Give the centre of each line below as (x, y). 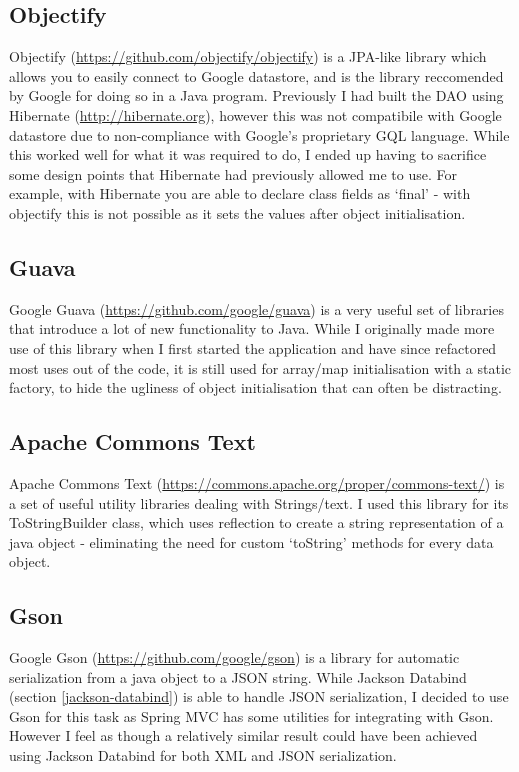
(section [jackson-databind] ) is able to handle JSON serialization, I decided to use (259, 696)
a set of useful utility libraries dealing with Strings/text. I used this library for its (259, 502)
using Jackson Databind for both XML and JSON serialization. (203, 755)
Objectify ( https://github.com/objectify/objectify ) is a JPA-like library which (248, 56)
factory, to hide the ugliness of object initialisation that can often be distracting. (255, 387)
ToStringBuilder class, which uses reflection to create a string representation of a (256, 522)
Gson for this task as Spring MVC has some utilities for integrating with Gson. (251, 715)
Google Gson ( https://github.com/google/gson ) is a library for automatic (234, 657)
